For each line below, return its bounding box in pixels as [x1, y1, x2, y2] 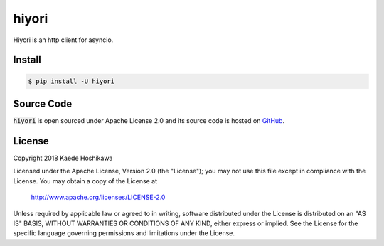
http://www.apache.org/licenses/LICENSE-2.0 [31, 193, 166, 202]
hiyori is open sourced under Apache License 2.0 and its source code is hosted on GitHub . [13, 117, 284, 125]
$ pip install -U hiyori [28, 77, 115, 85]
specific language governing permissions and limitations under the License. [13, 229, 235, 237]
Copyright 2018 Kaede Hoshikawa [13, 154, 113, 162]
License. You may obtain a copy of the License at [13, 176, 158, 185]
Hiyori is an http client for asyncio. [13, 36, 114, 44]
